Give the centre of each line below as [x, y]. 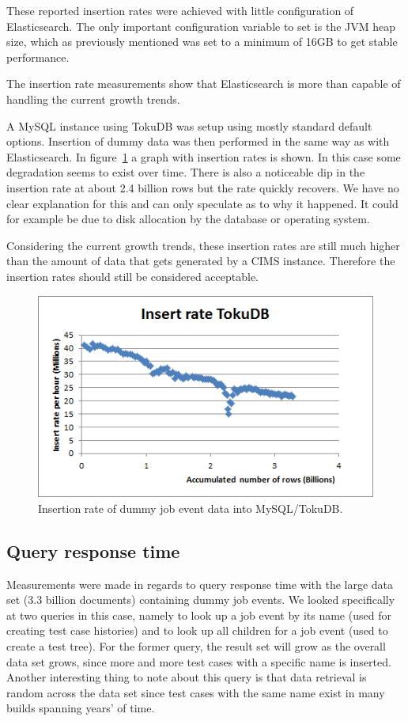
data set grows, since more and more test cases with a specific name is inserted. [199, 661]
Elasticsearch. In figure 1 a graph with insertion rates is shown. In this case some [204, 156]
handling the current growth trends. [93, 99]
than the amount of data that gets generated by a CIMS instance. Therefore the [201, 261]
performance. [38, 57]
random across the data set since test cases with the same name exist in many [196, 692]
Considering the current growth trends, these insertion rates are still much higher [203, 245]
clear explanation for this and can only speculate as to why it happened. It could [202, 203]
